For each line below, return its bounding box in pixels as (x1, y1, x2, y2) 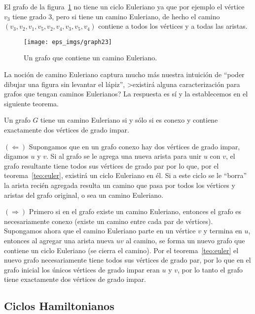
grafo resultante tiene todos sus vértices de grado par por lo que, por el (4, 160, 219, 171)
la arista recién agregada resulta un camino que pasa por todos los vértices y (4, 179, 235, 190)
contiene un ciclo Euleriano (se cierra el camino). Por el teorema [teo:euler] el (4, 245, 239, 255)
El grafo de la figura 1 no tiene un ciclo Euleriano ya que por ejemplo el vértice (4, 1, 245, 11)
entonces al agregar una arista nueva (4, 235, 114, 245)
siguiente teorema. (4, 98, 59, 108)
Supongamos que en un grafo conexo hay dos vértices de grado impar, (29, 141, 240, 151)
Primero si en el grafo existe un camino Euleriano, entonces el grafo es (29, 206, 242, 217)
